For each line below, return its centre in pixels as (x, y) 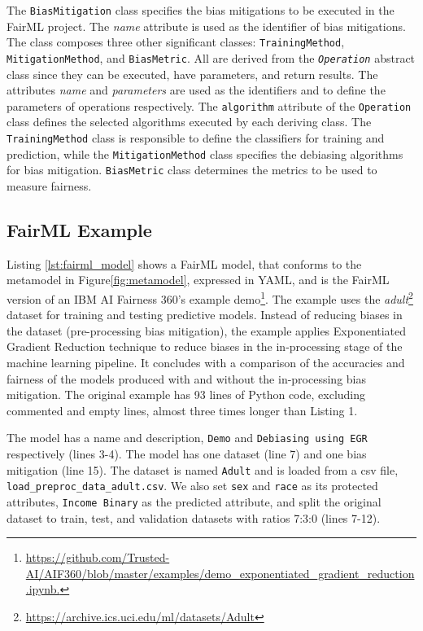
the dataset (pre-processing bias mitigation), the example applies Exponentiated (207, 330)
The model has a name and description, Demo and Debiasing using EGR (187, 438)
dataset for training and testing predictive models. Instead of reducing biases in (205, 315)
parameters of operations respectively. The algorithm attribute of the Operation (209, 105)
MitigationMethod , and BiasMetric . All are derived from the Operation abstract (211, 57)
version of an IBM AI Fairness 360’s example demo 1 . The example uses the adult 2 (210, 297)
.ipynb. (43, 589)
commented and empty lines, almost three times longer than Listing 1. (182, 410)
